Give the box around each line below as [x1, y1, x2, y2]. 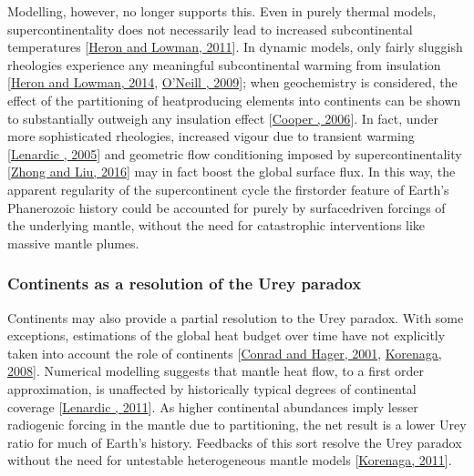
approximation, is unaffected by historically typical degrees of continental [7, 379, 417, 398]
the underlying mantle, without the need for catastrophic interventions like [7, 216, 426, 235]
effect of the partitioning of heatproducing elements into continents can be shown [7, 90, 461, 109]
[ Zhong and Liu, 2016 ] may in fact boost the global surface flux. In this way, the [7, 162, 456, 181]
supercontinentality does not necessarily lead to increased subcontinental [7, 19, 413, 38]
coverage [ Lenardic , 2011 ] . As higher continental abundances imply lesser [7, 397, 418, 416]
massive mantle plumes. [7, 233, 139, 252]
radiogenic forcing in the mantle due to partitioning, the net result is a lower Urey [7, 415, 467, 434]
